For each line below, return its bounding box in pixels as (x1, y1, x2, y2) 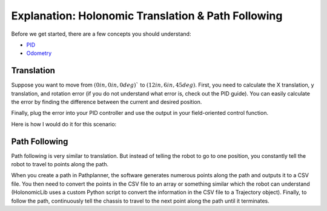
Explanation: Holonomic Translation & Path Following (11, 9, 283, 22)
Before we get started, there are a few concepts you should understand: (11, 30, 191, 37)
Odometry (26, 50, 52, 57)
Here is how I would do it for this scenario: (11, 120, 117, 128)
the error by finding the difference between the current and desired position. (11, 99, 202, 106)
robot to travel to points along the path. (11, 161, 109, 168)
